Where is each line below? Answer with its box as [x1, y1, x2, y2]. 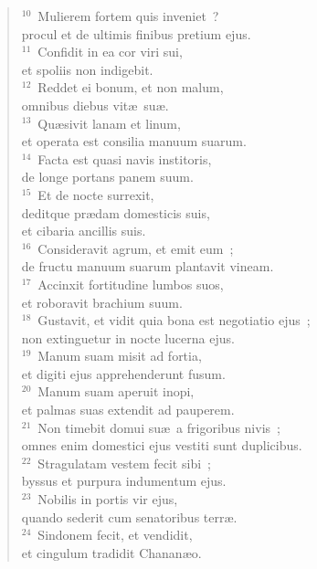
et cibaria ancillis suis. [21, 221, 146, 240]
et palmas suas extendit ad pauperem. [21, 400, 235, 419]
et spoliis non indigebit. [21, 59, 153, 79]
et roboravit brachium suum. [21, 292, 183, 311]
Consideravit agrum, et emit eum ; [37, 238, 234, 258]
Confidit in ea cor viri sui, [37, 42, 183, 61]
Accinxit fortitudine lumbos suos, [37, 274, 224, 293]
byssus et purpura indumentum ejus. [21, 471, 227, 490]
